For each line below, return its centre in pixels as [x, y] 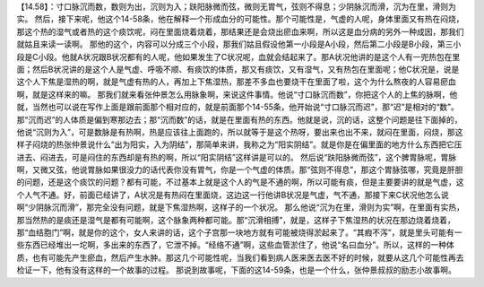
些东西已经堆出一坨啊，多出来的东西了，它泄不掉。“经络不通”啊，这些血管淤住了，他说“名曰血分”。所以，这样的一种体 [235, 245]
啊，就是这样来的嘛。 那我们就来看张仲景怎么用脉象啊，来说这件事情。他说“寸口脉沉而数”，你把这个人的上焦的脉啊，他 [237, 94]
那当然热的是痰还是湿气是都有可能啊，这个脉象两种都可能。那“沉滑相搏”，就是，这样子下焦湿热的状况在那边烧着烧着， [236, 220]
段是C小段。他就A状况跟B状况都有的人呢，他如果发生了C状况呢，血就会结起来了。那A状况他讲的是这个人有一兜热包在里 [238, 57]
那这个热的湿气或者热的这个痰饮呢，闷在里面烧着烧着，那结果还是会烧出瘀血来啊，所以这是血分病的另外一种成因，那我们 [240, 31]
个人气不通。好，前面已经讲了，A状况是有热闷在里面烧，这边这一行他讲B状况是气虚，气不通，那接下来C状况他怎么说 [233, 195]
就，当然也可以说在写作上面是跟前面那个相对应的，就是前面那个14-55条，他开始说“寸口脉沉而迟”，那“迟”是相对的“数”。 [238, 107]
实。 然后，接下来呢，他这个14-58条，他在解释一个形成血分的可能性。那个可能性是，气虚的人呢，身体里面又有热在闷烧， [241, 19]
